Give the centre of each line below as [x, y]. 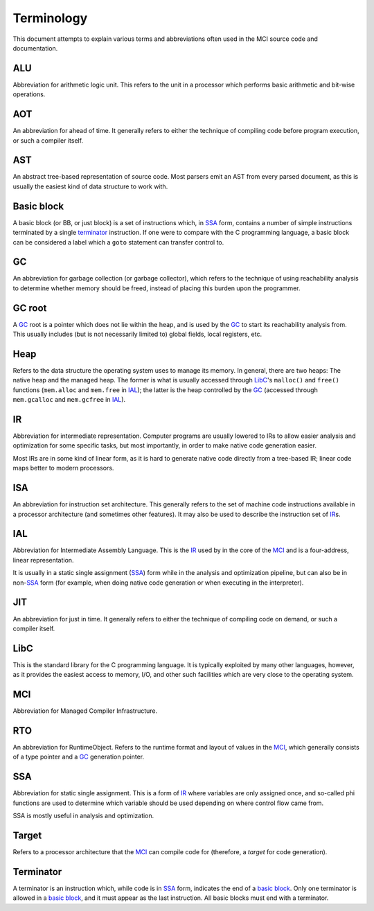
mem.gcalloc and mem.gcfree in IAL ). [69, 400]
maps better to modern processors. [63, 468]
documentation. [35, 48]
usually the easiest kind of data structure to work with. [90, 186]
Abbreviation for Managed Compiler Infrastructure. [85, 711]
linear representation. [43, 560]
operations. [29, 94]
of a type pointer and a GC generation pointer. [79, 757]
